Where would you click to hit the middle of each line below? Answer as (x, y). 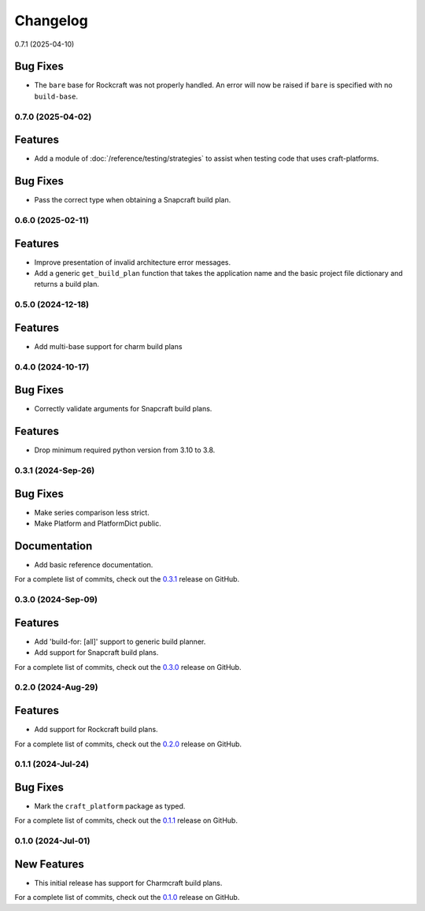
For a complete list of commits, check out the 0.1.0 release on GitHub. (127, 898)
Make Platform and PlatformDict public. (98, 523)
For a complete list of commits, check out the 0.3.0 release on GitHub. (128, 667)
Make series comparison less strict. (92, 512)
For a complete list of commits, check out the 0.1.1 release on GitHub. (126, 820)
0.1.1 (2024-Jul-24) (52, 764)
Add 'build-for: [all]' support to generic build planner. (120, 641)
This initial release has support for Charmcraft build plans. (128, 883)
